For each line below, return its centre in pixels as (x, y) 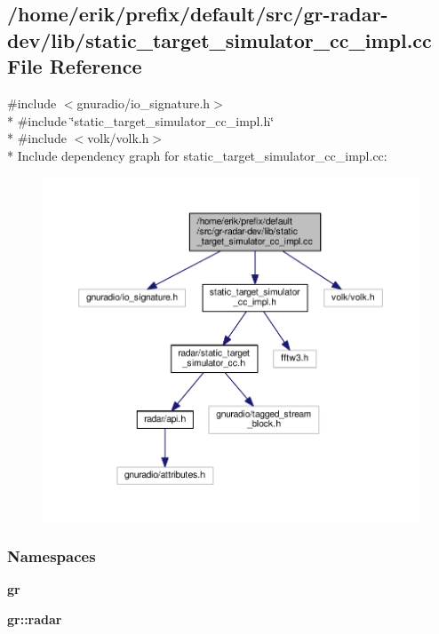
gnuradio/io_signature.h (144, 103)
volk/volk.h (118, 138)
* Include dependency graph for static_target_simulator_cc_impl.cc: (197, 155)
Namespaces (52, 556)
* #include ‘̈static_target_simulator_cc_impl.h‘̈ (141, 120)
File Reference (75, 66)
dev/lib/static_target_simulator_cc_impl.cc (219, 40)
